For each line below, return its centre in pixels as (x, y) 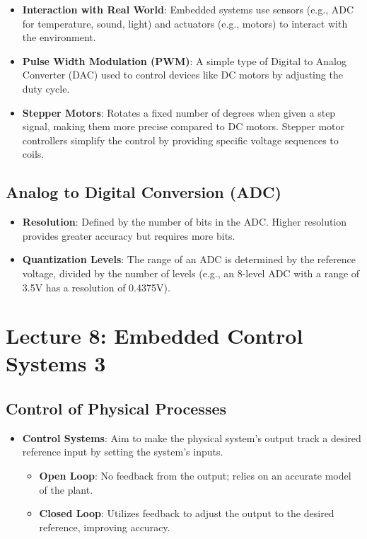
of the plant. (66, 489)
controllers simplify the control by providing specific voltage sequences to (180, 140)
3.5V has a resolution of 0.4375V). (96, 287)
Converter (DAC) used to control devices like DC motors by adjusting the (182, 75)
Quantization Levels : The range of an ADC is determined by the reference (189, 259)
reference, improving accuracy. (105, 527)
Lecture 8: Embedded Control (155, 336)
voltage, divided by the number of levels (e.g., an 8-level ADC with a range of (191, 273)
